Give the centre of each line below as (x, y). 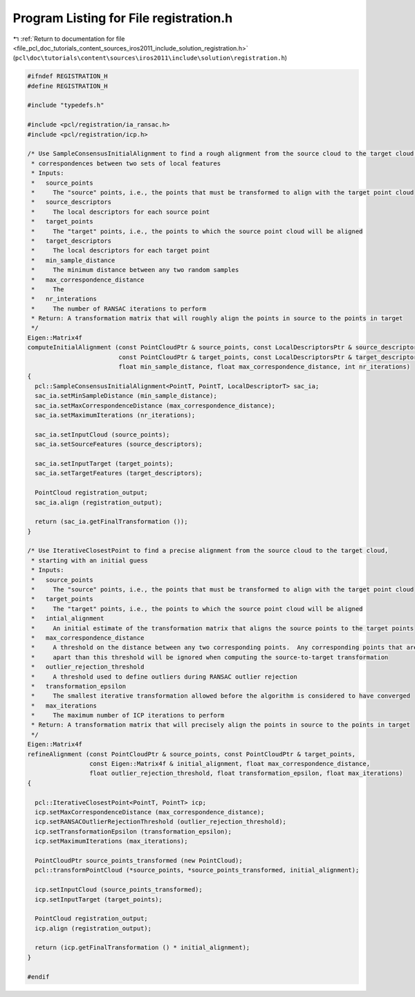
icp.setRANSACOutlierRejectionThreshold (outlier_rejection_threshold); (161, 822)
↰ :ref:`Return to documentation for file (69, 39)
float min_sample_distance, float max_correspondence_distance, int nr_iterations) (265, 367)
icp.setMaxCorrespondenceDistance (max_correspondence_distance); (150, 812)
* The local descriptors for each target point (121, 250)
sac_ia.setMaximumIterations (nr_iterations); (115, 415)
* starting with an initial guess (90, 560)
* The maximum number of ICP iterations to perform (128, 715)
